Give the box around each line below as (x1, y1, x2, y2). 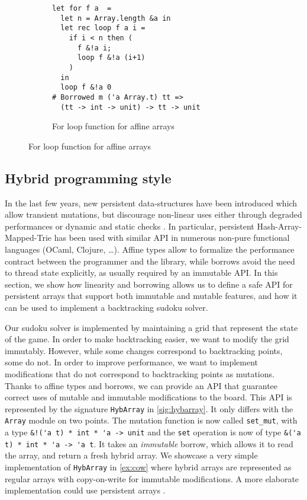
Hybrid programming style (5, 168, 172, 187)
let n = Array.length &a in (60, 14, 171, 23)
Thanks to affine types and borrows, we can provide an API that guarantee (5, 379, 278, 391)
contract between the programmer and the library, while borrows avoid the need (5, 254, 295, 267)
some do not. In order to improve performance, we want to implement (5, 356, 258, 368)
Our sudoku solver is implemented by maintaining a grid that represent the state (5, 321, 298, 333)
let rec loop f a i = (60, 24, 146, 33)
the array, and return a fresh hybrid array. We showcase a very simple (5, 449, 258, 461)
